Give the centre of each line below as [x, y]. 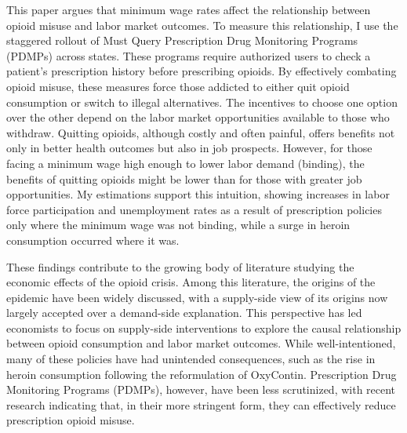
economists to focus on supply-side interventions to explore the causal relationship [204, 327]
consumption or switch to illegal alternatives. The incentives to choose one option [202, 102]
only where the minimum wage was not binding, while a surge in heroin [178, 225]
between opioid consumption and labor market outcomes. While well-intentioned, [201, 343]
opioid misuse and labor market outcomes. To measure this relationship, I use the [202, 25]
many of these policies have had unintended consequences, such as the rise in [191, 359]
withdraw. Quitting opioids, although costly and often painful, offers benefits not [201, 132]
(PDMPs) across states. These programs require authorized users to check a [189, 55]
